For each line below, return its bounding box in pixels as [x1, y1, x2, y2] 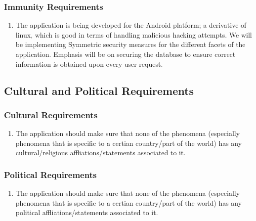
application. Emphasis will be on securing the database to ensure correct [15, 49, 236, 59]
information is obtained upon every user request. [15, 58, 163, 69]
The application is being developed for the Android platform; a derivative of [15, 20, 247, 30]
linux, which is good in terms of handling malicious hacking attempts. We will [15, 29, 252, 40]
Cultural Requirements [4, 108, 98, 121]
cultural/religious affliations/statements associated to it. [15, 147, 186, 158]
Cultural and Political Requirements [4, 83, 194, 98]
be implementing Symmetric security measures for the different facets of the [15, 39, 246, 49]
